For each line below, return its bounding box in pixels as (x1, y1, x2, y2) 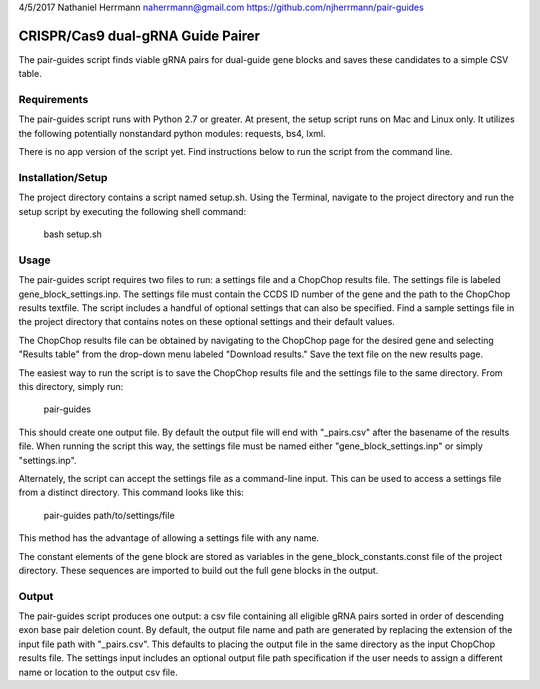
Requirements (18, 93, 89, 107)
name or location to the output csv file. (18, 666, 179, 678)
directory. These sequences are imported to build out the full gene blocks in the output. (18, 564, 379, 576)
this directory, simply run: (18, 381, 124, 393)
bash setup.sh (43, 228, 102, 240)
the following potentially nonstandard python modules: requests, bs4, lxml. (18, 127, 326, 139)
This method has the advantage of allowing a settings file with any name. (18, 532, 320, 544)
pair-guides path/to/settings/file (43, 509, 175, 521)
